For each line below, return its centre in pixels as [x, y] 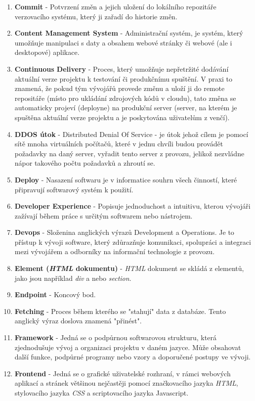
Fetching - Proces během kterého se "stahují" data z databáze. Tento [120, 311]
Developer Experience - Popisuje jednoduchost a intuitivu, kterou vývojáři [132, 206]
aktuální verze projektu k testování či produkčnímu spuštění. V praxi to [124, 78]
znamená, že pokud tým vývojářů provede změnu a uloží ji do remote [120, 88]
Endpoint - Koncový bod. [55, 294]
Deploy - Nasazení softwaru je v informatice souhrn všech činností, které [126, 179]
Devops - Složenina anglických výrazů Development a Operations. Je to [124, 232]
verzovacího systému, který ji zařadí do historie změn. [96, 16]
